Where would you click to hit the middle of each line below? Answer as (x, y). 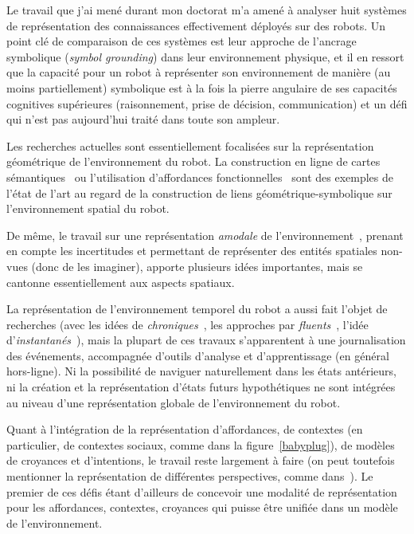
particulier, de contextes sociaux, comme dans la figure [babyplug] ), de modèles (201, 444)
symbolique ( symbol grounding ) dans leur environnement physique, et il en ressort (205, 56)
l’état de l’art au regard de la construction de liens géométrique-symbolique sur (199, 192)
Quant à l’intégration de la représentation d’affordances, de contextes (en (185, 429)
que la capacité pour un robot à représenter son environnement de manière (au (199, 72)
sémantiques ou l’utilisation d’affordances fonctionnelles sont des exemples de (200, 177)
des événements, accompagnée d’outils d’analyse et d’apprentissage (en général (198, 355)
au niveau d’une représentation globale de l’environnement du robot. (174, 402)
